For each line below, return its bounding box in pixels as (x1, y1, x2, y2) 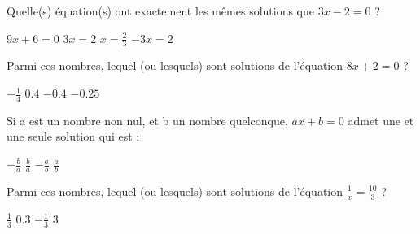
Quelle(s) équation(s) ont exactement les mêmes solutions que (7, 2, 315, 19)
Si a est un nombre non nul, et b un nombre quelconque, (7, 111, 288, 128)
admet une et (348, 111, 414, 128)
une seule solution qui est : (7, 128, 140, 145)
